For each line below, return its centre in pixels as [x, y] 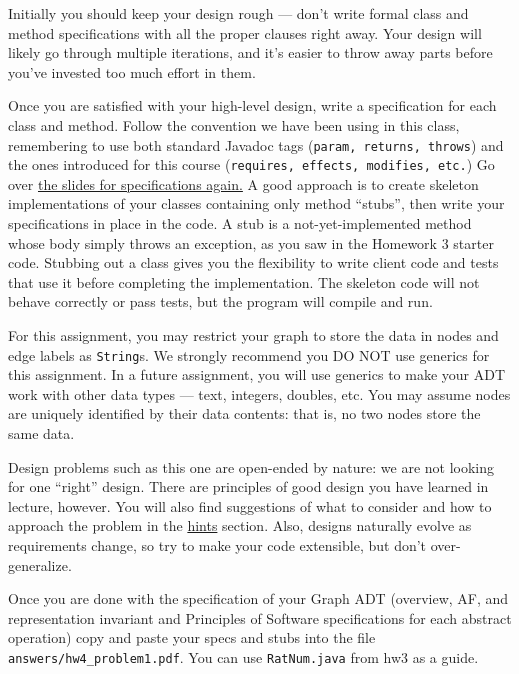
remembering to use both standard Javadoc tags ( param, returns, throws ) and [256, 144]
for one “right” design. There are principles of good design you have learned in [248, 486]
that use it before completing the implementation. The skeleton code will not [244, 281]
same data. [41, 433]
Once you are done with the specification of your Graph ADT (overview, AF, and [258, 598]
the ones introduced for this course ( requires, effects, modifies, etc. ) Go [251, 164]
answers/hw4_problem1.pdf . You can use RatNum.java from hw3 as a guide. [243, 657]
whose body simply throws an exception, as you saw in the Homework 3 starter [251, 242]
